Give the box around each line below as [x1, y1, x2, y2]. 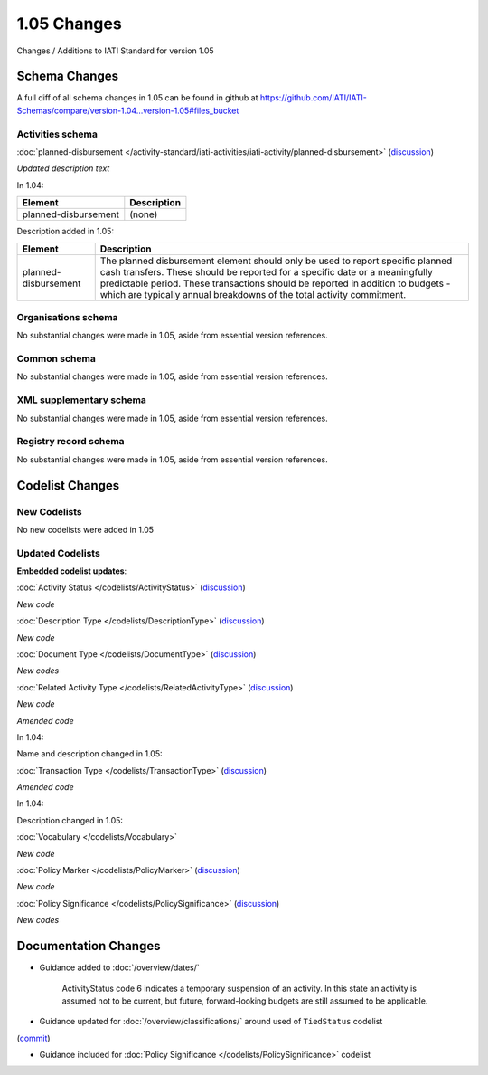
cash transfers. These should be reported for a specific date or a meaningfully [99, 265, 433, 278]
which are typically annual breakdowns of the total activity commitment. [99, 288, 407, 300]
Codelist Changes [16, 478, 120, 493]
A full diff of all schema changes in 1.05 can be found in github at [16, 92, 258, 103]
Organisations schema [16, 310, 118, 323]
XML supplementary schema [16, 394, 146, 406]
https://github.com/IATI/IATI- [259, 92, 368, 103]
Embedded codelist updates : [16, 566, 127, 576]
